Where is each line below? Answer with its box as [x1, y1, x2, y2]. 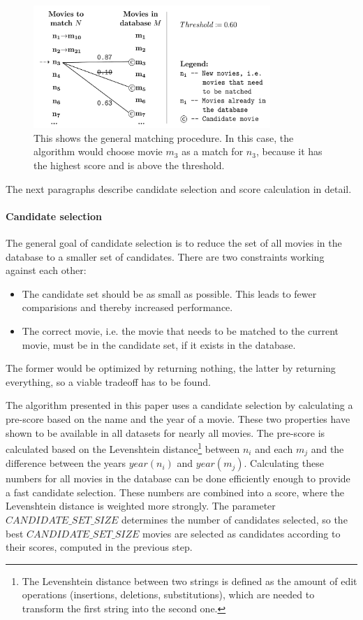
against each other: [6, 263, 87, 277]
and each [255, 441, 293, 456]
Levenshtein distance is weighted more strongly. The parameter [6, 498, 276, 513]
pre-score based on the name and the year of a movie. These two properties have [6, 411, 350, 426]
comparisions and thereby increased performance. [22, 300, 233, 315]
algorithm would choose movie [34, 144, 163, 159]
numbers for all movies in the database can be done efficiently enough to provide [6, 471, 350, 486]
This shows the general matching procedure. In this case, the [34, 130, 294, 145]
